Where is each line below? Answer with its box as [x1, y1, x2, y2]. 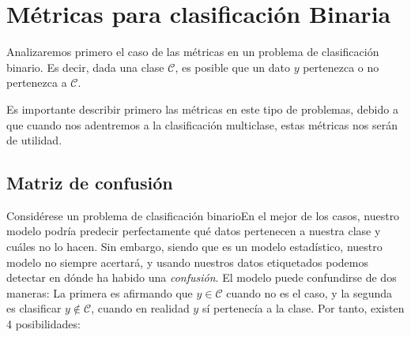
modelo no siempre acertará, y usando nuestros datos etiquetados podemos [6, 253, 369, 270]
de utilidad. [6, 132, 62, 148]
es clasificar [6, 300, 62, 316]
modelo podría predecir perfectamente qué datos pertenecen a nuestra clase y [6, 223, 381, 239]
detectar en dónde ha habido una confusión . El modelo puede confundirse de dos [6, 269, 397, 286]
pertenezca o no [303, 58, 379, 75]
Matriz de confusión [6, 170, 173, 195]
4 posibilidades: [6, 316, 81, 332]
